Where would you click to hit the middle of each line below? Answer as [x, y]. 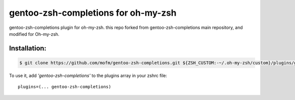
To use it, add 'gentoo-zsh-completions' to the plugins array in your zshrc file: [88, 75]
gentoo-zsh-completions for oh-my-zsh [93, 13]
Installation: [28, 48]
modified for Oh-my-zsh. [34, 34]
